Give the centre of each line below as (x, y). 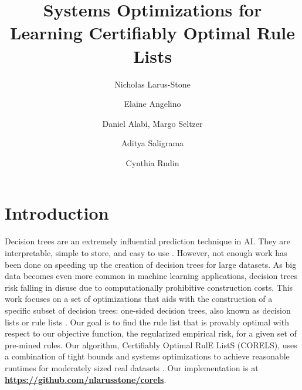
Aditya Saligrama (152, 143)
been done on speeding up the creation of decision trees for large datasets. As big (151, 264)
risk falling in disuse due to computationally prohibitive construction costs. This (149, 287)
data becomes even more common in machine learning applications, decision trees (151, 276)
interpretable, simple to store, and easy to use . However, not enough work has (146, 253)
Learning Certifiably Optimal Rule (152, 33)
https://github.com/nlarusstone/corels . (86, 379)
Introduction (57, 213)
